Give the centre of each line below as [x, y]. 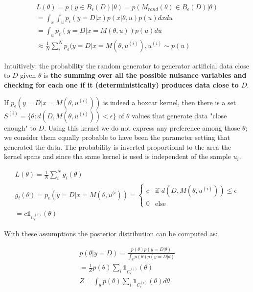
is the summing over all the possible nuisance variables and [145, 75]
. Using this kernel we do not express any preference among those [142, 127]
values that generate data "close [179, 115]
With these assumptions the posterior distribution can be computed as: [111, 233]
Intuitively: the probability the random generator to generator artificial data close [126, 65]
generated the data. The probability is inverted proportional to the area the [117, 146]
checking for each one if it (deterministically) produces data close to [121, 84]
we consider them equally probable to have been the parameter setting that [117, 137]
